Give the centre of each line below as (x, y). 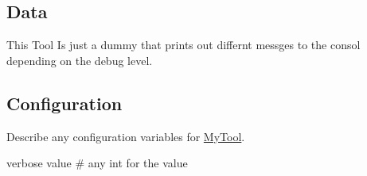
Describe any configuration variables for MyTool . (126, 136)
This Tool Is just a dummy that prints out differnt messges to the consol (183, 45)
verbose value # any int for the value (97, 163)
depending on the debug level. (80, 60)
